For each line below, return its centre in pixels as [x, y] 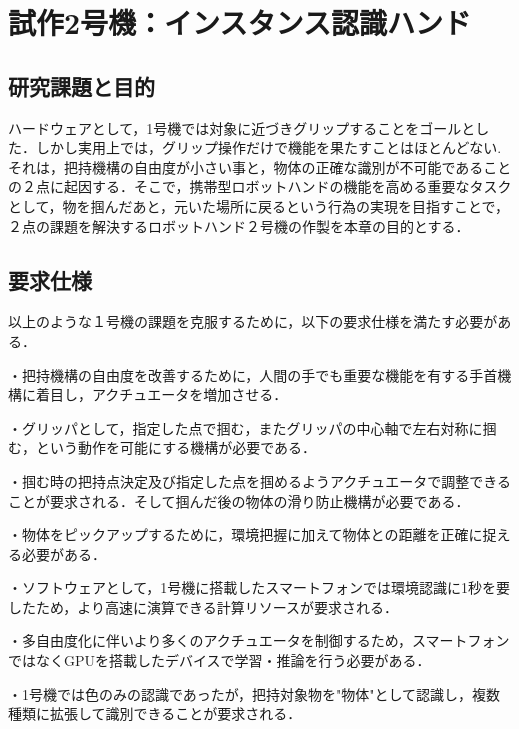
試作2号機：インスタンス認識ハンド [239, 22]
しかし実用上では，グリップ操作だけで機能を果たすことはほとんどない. [268, 147]
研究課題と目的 [81, 85]
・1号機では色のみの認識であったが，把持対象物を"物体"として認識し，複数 [254, 693]
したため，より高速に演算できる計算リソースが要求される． [203, 606]
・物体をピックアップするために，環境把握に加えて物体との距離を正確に [245, 534]
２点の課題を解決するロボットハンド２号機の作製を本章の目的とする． [239, 225]
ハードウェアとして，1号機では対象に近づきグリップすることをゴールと [242, 127]
